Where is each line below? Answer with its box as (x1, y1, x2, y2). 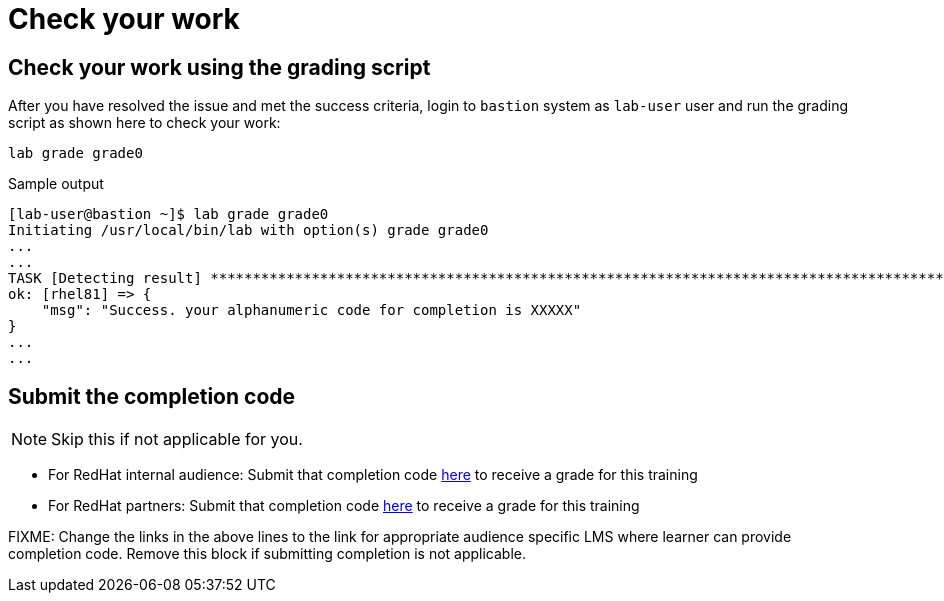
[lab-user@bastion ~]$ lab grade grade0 (8, 206, 329, 223)
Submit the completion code (8, 383, 296, 409)
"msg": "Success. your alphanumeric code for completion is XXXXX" (41, 302, 582, 319)
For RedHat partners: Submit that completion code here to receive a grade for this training (48, 497, 640, 515)
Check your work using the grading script (8, 54, 431, 80)
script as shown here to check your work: (8, 114, 281, 132)
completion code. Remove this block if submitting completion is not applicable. (8, 545, 526, 563)
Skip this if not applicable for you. (51, 429, 303, 450)
